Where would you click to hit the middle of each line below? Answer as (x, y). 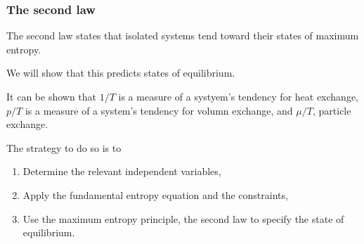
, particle (332, 110)
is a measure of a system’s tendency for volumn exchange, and (159, 110)
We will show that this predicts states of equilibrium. (121, 73)
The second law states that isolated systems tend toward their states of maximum (183, 36)
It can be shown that (52, 96)
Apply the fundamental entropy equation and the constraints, (155, 194)
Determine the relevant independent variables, (122, 171)
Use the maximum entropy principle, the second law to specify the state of (183, 218)
